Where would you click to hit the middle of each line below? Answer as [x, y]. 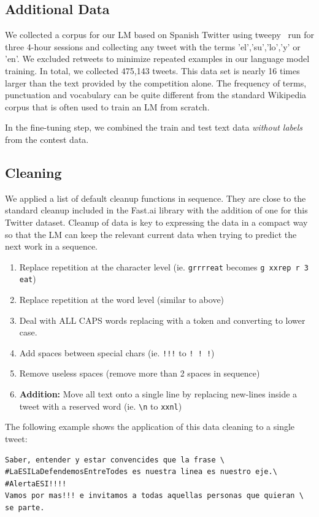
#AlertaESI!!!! [36, 484]
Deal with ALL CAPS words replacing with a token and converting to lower [162, 320]
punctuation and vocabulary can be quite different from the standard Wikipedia [156, 95]
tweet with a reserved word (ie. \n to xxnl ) [101, 406]
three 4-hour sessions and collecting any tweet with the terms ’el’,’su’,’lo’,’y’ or [153, 46]
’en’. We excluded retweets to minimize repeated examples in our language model [157, 59]
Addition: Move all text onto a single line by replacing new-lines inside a [158, 394]
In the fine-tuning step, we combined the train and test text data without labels [154, 127]
